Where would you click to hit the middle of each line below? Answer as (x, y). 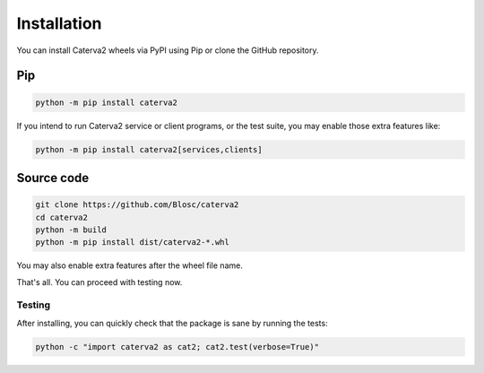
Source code (53, 178)
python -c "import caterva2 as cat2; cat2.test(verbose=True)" (177, 347)
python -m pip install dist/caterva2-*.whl (133, 243)
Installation (59, 23)
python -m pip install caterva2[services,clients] (149, 149)
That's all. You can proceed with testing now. (99, 282)
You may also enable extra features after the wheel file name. (130, 265)
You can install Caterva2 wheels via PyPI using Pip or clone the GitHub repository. (168, 50)
